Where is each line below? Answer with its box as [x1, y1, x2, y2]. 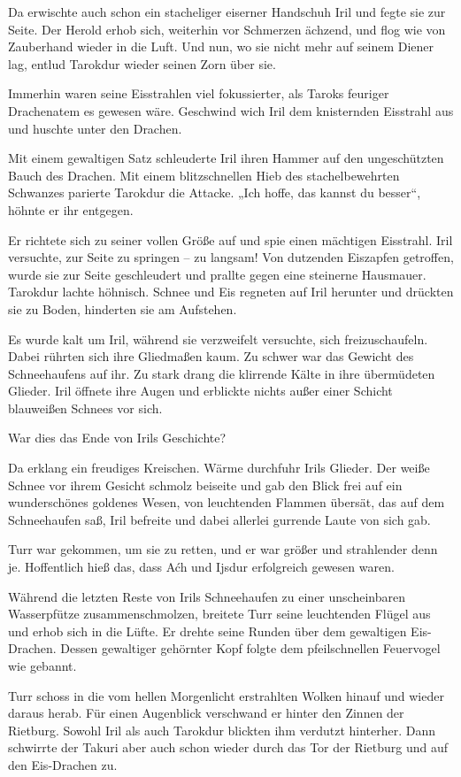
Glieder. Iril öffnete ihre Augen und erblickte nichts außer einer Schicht [8, 381, 393, 400]
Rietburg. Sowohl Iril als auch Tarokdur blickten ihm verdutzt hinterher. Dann [8, 720, 436, 739]
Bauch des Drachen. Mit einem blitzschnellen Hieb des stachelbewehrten [8, 165, 400, 184]
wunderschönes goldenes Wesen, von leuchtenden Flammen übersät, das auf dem [8, 493, 445, 512]
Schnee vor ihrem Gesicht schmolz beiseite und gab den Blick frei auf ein [8, 475, 403, 494]
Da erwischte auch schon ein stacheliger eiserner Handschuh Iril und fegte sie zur [8, 3, 446, 20]
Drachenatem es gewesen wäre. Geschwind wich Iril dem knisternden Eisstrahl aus [8, 101, 454, 119]
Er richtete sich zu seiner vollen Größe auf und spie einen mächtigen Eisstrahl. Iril [8, 230, 453, 249]
